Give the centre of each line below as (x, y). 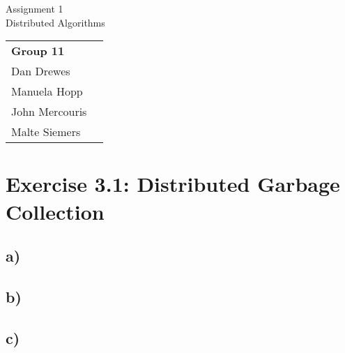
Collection (55, 211)
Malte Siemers (46, 132)
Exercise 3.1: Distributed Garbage (173, 184)
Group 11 (38, 51)
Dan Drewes (41, 71)
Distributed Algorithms (55, 22)
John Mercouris (49, 112)
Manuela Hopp (47, 91)
